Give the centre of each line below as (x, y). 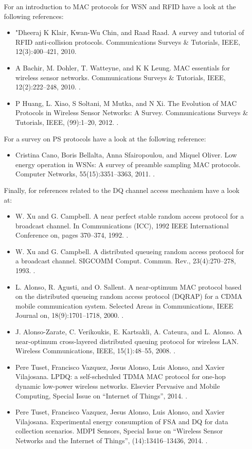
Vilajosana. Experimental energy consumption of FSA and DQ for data (122, 421)
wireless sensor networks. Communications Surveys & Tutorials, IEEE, (120, 77)
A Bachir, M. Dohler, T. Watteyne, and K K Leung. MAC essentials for (123, 67)
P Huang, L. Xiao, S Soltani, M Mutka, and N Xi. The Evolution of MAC (126, 103)
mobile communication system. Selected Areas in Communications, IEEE (124, 305)
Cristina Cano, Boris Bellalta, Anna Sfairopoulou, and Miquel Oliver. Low (126, 155)
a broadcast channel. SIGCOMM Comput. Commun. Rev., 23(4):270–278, (126, 261)
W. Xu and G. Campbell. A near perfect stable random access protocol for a (130, 216)
